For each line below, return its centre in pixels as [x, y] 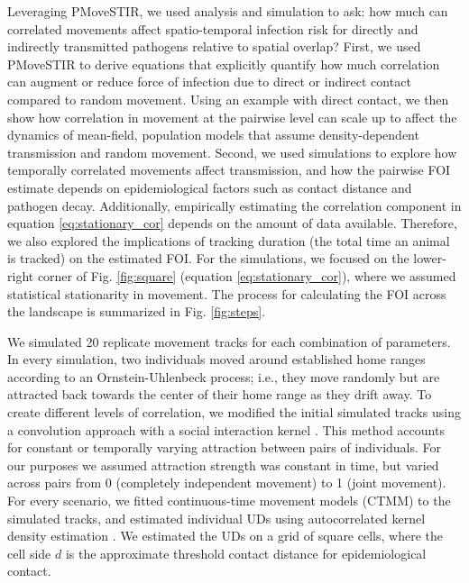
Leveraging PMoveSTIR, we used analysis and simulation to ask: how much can [228, 11]
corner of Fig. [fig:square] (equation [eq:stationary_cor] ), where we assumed [247, 275]
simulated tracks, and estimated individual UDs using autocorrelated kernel [216, 518]
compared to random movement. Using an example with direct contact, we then [228, 99]
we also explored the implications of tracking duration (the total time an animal [229, 240]
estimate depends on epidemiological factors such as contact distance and [210, 187]
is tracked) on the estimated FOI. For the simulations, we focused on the [208, 258]
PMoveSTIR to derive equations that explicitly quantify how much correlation [224, 64]
